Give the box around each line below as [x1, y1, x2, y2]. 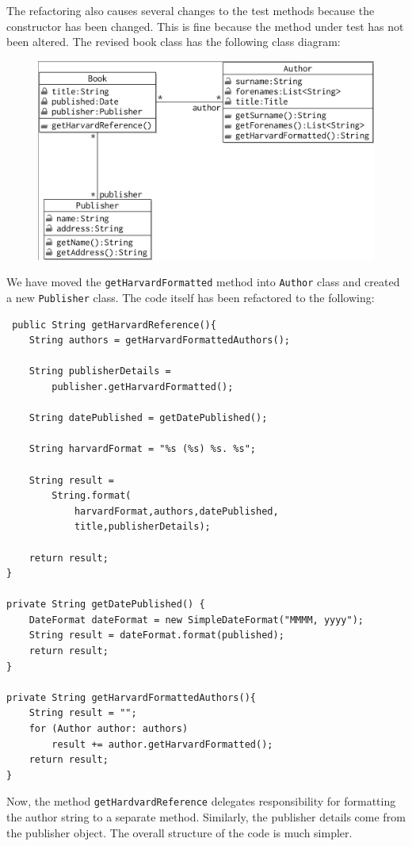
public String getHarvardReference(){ [12, 319, 216, 331]
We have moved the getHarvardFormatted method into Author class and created [6, 274, 400, 290]
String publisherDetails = [29, 366, 171, 377]
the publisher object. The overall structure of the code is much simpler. [6, 824, 353, 840]
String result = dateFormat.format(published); [29, 630, 284, 641]
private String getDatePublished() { [6, 599, 205, 611]
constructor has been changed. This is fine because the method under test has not [6, 17, 404, 34]
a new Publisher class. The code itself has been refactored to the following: [6, 289, 375, 305]
